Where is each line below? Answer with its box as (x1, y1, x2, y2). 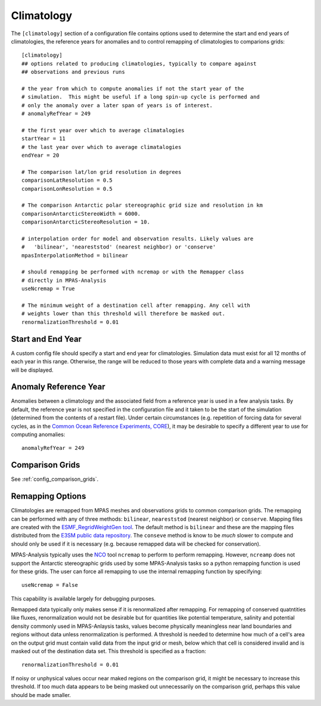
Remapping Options (11, 492, 86, 502)
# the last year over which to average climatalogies (21, 144, 181, 150)
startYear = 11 (21, 135, 66, 142)
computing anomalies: (11, 431, 65, 438)
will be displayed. (11, 366, 53, 374)
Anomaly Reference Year (11, 382, 105, 392)
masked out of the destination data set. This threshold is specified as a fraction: (11, 648, 206, 655)
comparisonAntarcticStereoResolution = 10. (21, 219, 150, 226)
